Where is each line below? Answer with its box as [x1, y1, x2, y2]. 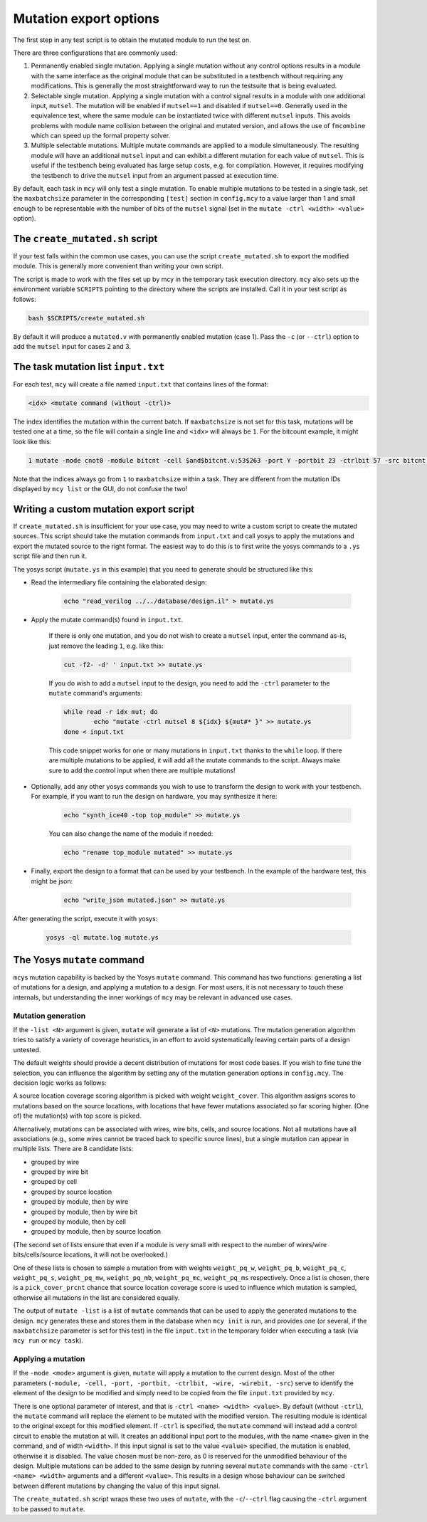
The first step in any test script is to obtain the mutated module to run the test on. [13, 36, 252, 44]
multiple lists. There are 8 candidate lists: [13, 1145, 134, 1153]
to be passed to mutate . [13, 1504, 85, 1513]
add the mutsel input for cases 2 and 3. [13, 342, 132, 351]
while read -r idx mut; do [63, 708, 158, 715]
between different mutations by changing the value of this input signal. [13, 1481, 221, 1490]
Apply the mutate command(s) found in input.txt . [31, 615, 184, 624]
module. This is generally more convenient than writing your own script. [13, 262, 223, 271]
